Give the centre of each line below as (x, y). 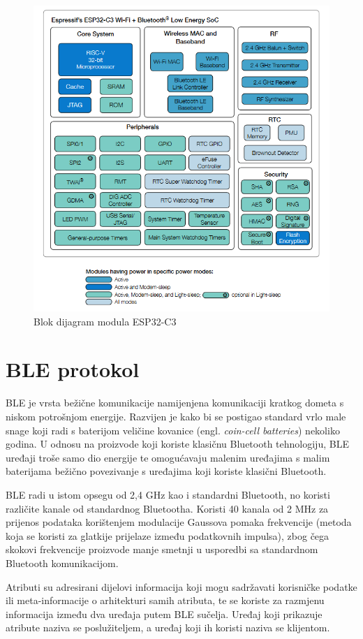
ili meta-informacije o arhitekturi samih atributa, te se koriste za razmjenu (165, 600)
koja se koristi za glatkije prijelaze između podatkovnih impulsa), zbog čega (168, 535)
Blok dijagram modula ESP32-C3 (105, 321)
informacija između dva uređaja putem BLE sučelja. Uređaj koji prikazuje (164, 614)
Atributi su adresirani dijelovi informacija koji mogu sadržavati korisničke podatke (181, 586)
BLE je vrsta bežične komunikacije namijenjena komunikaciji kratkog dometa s (175, 403)
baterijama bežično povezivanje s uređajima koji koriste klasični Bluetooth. (166, 471)
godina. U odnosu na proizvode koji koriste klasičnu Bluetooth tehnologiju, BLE (177, 444)
